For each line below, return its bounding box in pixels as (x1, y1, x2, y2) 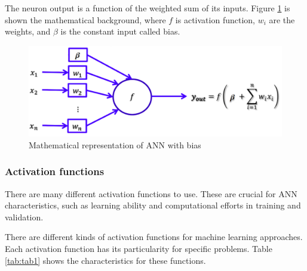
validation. (5, 210, 44, 223)
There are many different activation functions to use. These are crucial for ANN (5, 187, 297, 200)
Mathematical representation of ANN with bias (29, 138, 201, 151)
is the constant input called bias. (60, 25, 180, 38)
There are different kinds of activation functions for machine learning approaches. (5, 230, 303, 243)
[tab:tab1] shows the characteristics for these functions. (5, 254, 206, 266)
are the (269, 13, 295, 26)
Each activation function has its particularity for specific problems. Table (5, 242, 272, 254)
